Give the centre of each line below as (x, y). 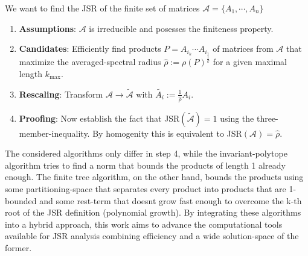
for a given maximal (250, 62)
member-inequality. (54, 133)
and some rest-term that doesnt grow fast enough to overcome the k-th (171, 200)
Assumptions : (47, 28)
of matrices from (243, 48)
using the (237, 118)
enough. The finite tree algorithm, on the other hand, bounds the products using (154, 177)
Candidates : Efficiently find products (90, 48)
